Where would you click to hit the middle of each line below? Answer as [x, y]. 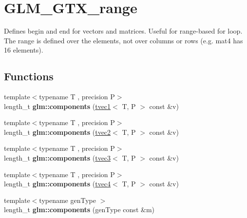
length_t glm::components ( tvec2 [57, 132]
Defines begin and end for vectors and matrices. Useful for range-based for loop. [123, 31]
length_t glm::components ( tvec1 [57, 106]
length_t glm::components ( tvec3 [57, 158]
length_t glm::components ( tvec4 [57, 184]
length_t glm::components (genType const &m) [79, 209]
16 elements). [24, 50]
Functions [29, 76]
